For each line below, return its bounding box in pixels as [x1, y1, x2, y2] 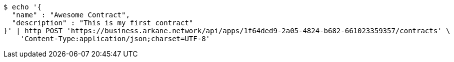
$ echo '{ [3, 3, 41, 11]
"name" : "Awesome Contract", [11, 11, 130, 19]
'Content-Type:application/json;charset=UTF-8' [20, 35, 210, 43]
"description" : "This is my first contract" [11, 19, 193, 27]
